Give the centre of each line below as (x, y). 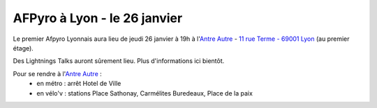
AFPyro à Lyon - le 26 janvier (98, 18)
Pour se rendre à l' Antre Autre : (58, 73)
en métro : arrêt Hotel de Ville (79, 84)
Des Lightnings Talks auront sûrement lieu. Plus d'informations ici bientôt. (119, 61)
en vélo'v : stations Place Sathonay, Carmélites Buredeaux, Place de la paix (145, 93)
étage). (23, 48)
